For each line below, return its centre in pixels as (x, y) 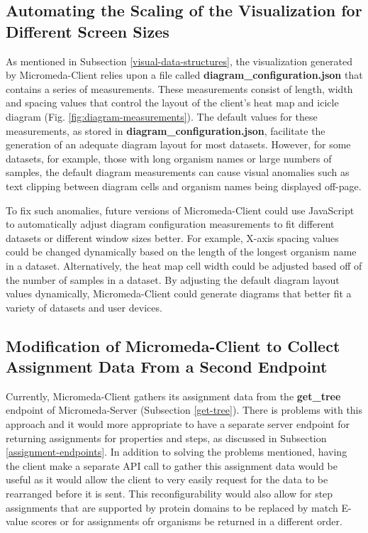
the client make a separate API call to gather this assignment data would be (172, 465)
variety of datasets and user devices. (84, 307)
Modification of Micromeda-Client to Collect (173, 345)
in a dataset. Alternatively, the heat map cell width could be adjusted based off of (184, 265)
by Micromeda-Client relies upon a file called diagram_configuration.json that (184, 75)
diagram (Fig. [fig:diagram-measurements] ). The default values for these (162, 116)
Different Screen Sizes (88, 31)
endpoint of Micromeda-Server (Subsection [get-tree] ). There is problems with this (184, 410)
